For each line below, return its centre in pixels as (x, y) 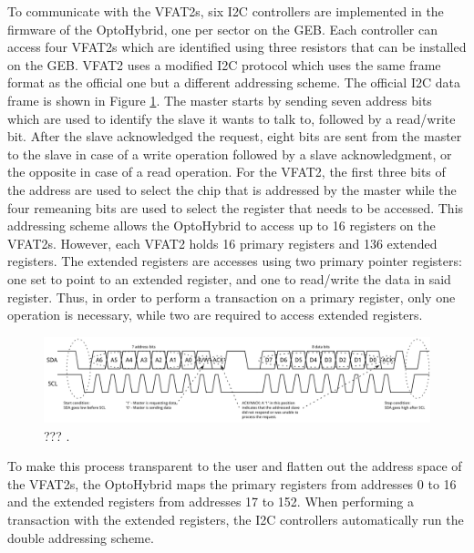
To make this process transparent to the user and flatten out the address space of (235, 466)
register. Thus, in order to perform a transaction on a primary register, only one (232, 297)
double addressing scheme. (81, 537)
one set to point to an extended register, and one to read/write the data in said (229, 278)
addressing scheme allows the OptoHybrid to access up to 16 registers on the (222, 225)
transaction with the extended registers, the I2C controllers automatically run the (236, 520)
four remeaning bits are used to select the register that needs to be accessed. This (236, 207)
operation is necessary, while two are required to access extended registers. (215, 315)
